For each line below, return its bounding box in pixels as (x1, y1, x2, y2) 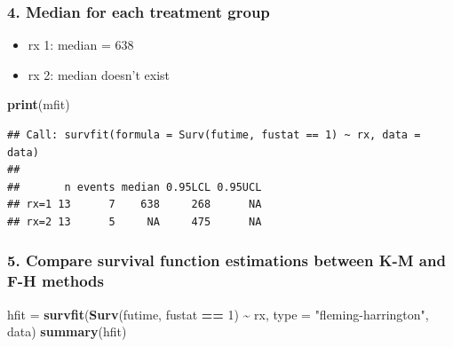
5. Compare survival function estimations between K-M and (7, 249, 446, 272)
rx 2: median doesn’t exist (28, 65, 171, 83)
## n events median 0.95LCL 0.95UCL (7, 180, 262, 193)
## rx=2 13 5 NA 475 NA (7, 215, 262, 228)
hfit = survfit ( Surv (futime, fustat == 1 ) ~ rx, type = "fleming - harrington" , (7, 304, 429, 323)
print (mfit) (7, 95, 70, 114)
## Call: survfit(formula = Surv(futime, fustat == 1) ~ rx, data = (7, 129, 421, 141)
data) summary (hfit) (7, 322, 127, 341)
